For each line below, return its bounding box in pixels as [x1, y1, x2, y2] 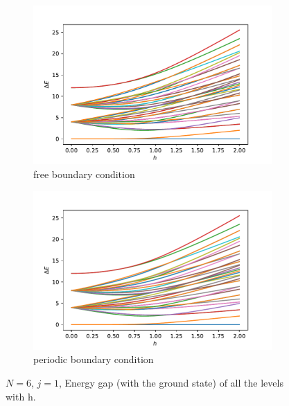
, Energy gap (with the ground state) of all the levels [58, 376, 283, 390]
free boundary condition [33, 166, 135, 181]
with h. [6, 389, 36, 403]
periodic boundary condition [33, 352, 154, 367]
